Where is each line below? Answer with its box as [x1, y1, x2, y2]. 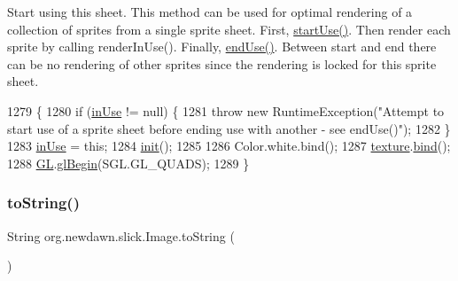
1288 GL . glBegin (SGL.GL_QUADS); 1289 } [7, 153, 250, 172]
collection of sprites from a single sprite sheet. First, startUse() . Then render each [7, 20, 451, 38]
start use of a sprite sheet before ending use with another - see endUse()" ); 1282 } [7, 119, 451, 137]
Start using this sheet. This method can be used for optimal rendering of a [7, 3, 413, 20]
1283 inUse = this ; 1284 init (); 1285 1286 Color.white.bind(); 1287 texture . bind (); [7, 137, 451, 155]
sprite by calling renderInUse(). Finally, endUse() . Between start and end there [7, 37, 437, 56]
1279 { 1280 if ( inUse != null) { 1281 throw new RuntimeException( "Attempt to [7, 101, 445, 120]
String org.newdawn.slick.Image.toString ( [7, 226, 235, 245]
